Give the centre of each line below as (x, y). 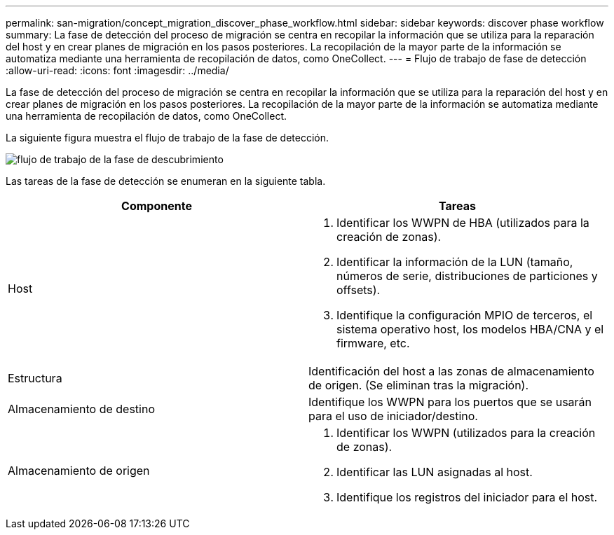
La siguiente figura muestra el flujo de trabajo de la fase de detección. (167, 138)
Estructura (35, 378)
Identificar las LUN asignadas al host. (435, 472)
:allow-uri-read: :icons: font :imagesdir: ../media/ (117, 70)
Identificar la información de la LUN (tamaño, (455, 262)
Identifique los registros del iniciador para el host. (467, 497)
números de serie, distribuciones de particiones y (467, 276)
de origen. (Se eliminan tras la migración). (419, 385)
